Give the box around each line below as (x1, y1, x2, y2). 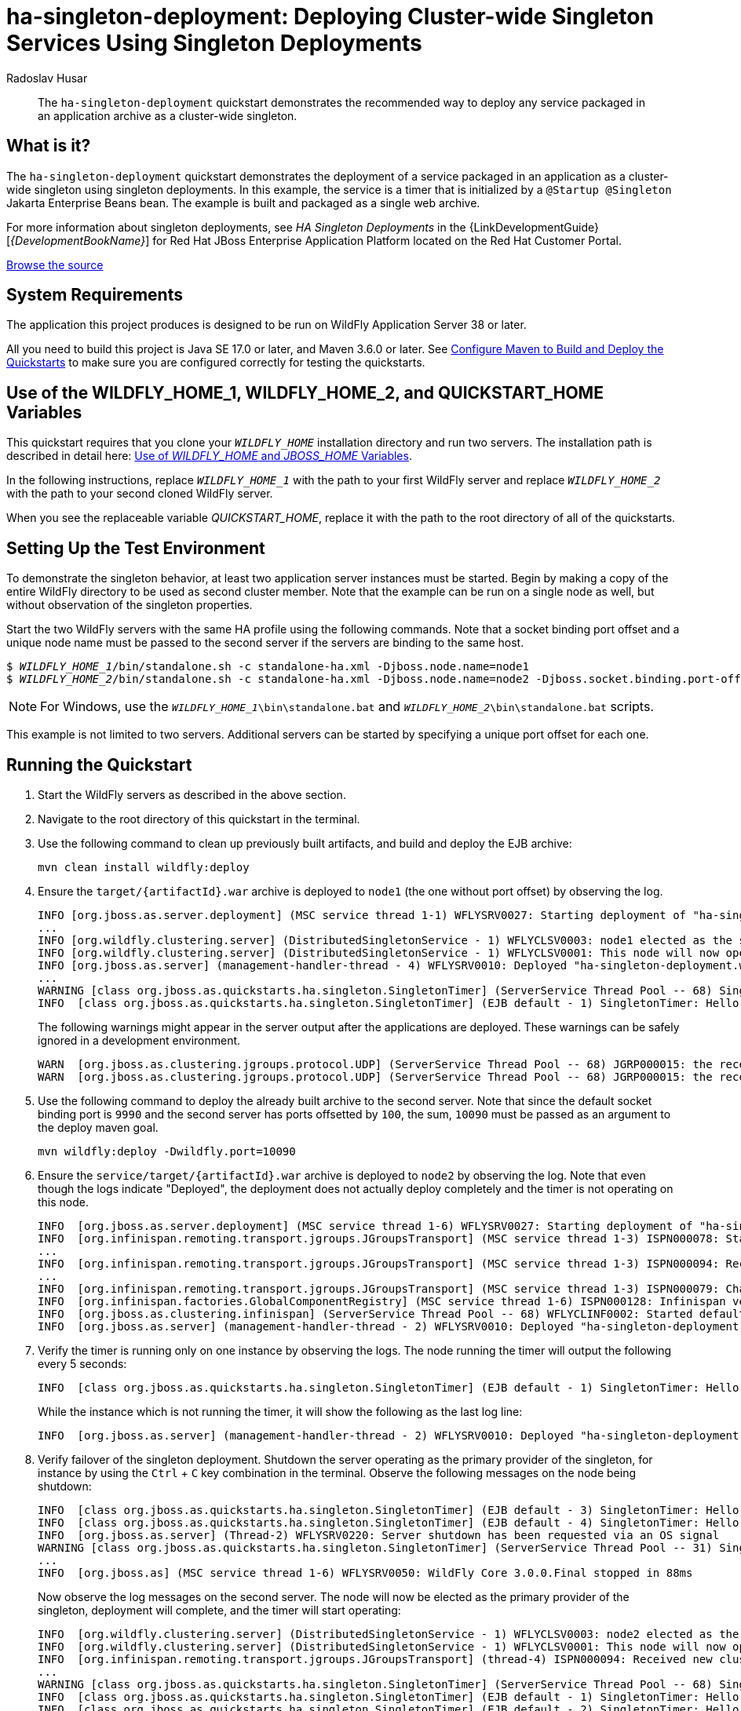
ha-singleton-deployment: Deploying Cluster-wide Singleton (6, 3, 654, 30)
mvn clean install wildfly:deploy (38, 860, 250, 874)
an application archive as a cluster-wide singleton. (38, 108, 297, 122)
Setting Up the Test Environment (6, 538, 265, 558)
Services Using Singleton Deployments (6, 30, 422, 57)
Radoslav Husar (6, 71, 88, 85)
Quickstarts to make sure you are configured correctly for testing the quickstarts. (6, 356, 425, 370)
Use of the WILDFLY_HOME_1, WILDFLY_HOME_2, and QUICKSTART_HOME (6, 382, 604, 403)
